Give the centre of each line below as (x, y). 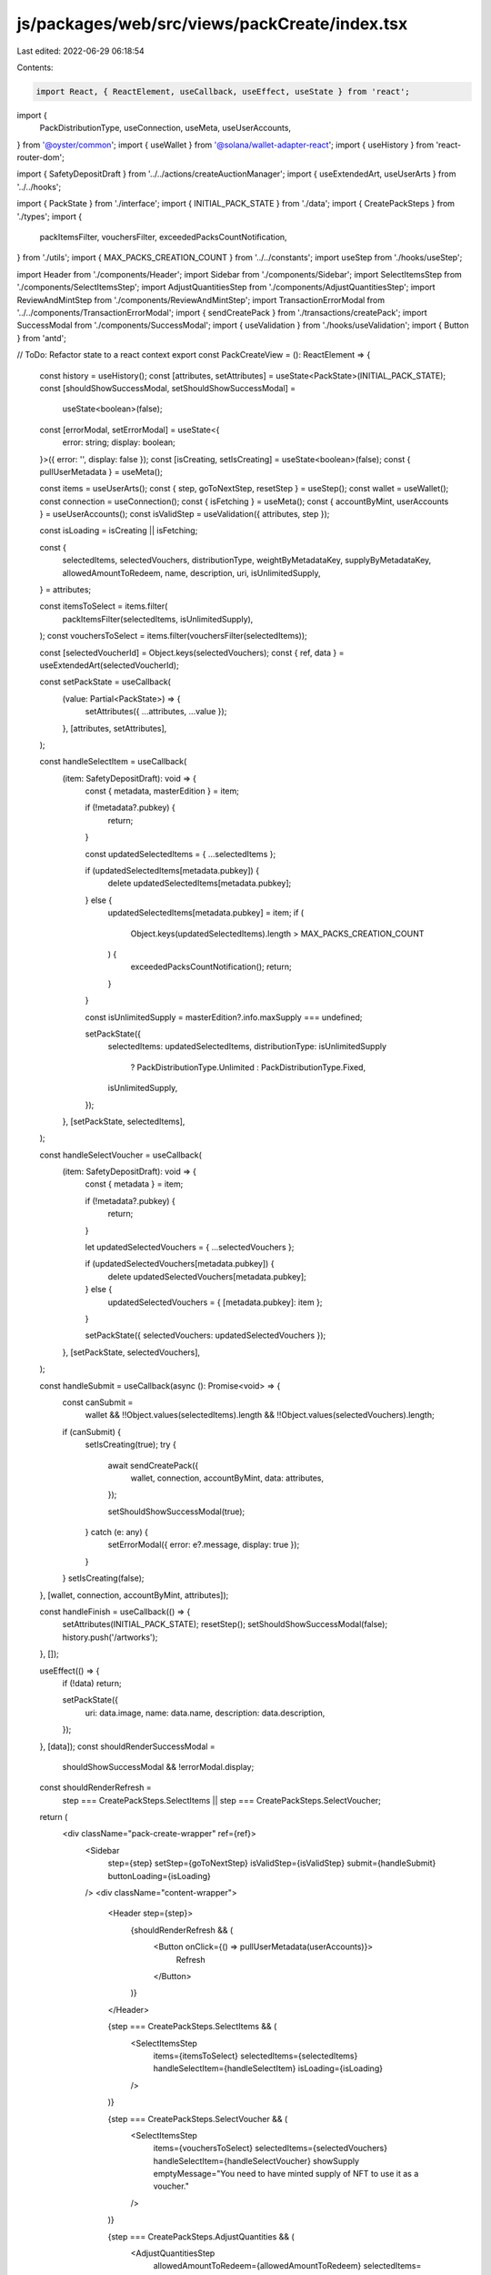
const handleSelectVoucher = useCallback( (120, 1155)
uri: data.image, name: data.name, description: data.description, (205, 1713)
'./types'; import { (49, 216)
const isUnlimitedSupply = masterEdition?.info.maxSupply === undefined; (224, 1017)
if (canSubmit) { (92, 1431)
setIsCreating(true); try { (130, 1445)
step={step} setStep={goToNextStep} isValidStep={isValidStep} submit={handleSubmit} (272, 1863)
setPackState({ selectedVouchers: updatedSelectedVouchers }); (205, 1335)
